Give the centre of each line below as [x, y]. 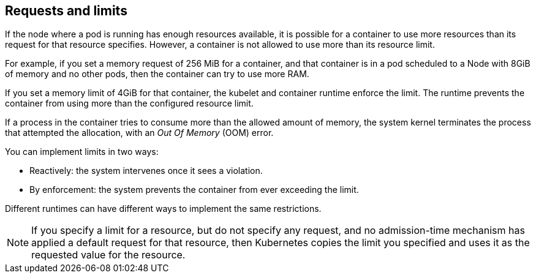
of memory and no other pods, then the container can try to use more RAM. [157, 74]
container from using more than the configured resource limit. [129, 103]
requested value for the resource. [108, 255]
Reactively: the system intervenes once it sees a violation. [146, 171]
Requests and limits [66, 11]
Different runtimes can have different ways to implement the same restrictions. [163, 209]
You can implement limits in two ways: [82, 152]
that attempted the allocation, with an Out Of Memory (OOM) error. [139, 133]
